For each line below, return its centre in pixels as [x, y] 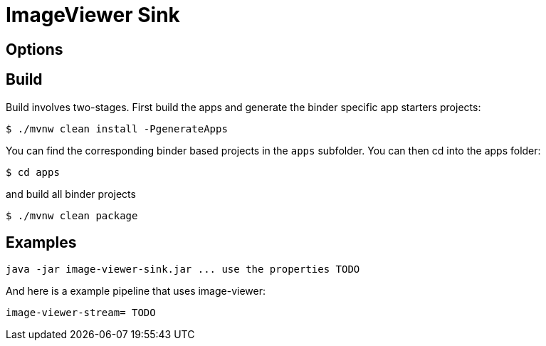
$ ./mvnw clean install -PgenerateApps [117, 129]
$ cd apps [33, 172]
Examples [41, 243]
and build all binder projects [71, 194]
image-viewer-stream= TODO [81, 313]
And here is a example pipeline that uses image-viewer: [136, 291]
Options [35, 49]
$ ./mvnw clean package [72, 215]
